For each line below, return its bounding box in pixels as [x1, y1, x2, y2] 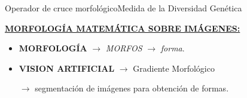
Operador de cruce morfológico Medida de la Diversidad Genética [5, 2, 242, 14]
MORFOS [105, 42, 142, 54]
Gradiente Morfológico [133, 62, 215, 74]
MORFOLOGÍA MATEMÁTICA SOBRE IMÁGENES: [5, 22, 240, 34]
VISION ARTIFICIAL [19, 62, 115, 74]
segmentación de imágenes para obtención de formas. [35, 82, 229, 94]
